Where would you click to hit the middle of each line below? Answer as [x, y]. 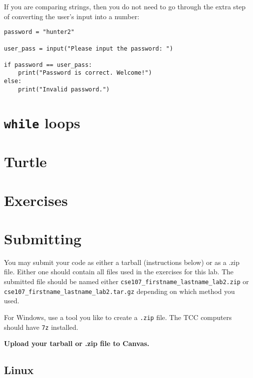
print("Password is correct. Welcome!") [85, 73]
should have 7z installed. [41, 327]
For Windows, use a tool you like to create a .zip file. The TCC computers [118, 317]
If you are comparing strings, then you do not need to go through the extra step [125, 6]
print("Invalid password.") [64, 89]
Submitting [43, 238]
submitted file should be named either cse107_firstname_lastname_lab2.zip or [126, 281]
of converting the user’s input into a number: [72, 16]
